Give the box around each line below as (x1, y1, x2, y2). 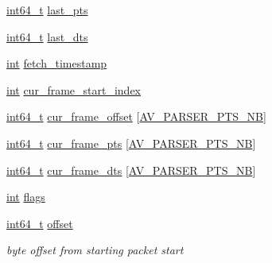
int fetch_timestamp (6, 55, 107, 72)
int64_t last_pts (6, 2, 88, 17)
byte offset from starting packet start (6, 242, 184, 258)
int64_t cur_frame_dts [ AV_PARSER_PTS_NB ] (6, 161, 256, 178)
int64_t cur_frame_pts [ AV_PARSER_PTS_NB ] (6, 134, 256, 151)
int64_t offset (6, 215, 73, 231)
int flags (6, 188, 45, 205)
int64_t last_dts (6, 28, 88, 44)
